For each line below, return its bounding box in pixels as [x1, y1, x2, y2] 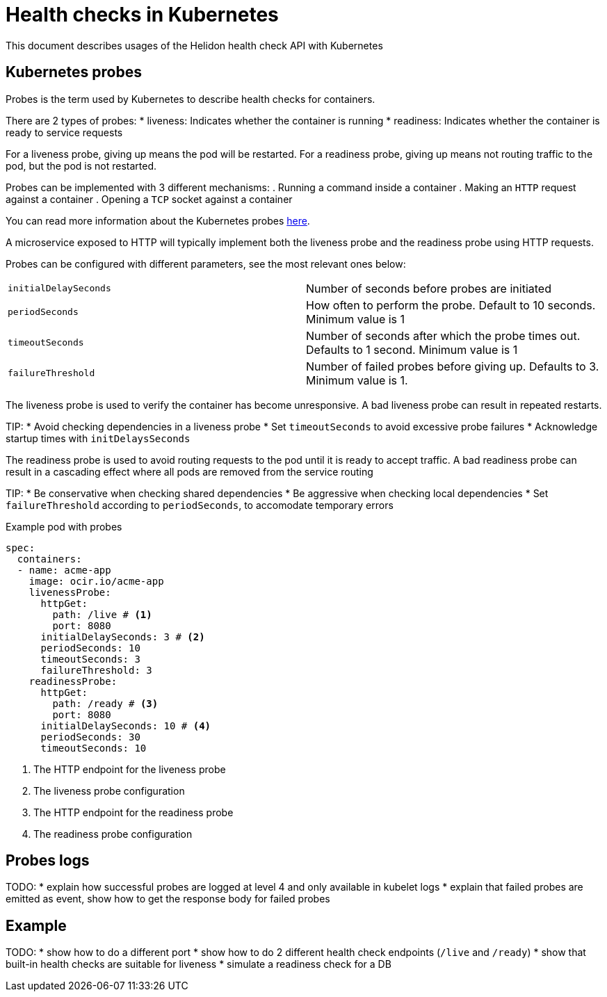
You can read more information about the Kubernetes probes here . [6, 214, 310, 227]
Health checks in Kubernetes [6, 3, 279, 26]
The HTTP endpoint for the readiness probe [33, 806, 234, 818]
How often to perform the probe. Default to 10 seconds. [306, 298, 596, 312]
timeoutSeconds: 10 [40, 742, 147, 754]
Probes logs [6, 852, 90, 870]
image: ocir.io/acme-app [29, 575, 164, 587]
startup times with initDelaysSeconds [6, 432, 191, 444]
